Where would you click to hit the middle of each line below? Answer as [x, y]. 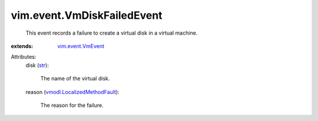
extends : [22, 46]
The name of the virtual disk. [75, 79]
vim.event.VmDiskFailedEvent [87, 15]
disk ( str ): [37, 65]
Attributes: [24, 57]
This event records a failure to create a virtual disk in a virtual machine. [112, 33]
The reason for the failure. [72, 105]
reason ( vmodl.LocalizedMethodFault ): [73, 92]
